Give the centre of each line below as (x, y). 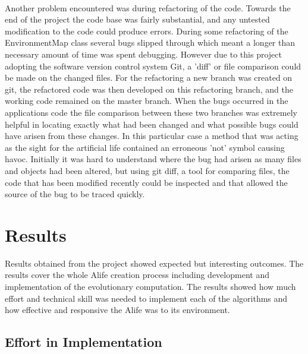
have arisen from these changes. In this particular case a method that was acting (152, 136)
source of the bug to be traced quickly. (75, 194)
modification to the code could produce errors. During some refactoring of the (147, 31)
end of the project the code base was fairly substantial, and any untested (137, 19)
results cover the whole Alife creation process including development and (137, 275)
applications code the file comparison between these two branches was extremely (151, 112)
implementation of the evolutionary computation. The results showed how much (150, 286)
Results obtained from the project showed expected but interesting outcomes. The (154, 263)
